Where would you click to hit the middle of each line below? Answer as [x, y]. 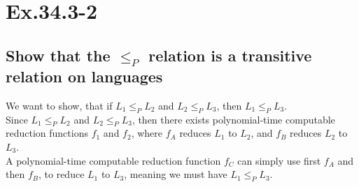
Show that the [58, 55]
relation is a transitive [230, 55]
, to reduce [62, 174]
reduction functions [47, 133]
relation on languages [84, 76]
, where [147, 133]
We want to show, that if [59, 105]
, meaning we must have [176, 174]
